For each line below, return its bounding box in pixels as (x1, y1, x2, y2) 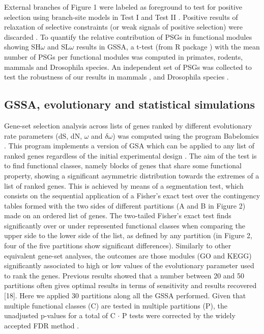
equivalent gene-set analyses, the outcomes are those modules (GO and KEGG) (4, 250, 252, 261)
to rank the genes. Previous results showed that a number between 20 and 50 (4, 270, 245, 280)
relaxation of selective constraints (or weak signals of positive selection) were (4, 21, 243, 32)
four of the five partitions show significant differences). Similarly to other (4, 240, 231, 251)
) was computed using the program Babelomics (112, 130, 259, 141)
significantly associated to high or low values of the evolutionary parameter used (4, 260, 254, 271)
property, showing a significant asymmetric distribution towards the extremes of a (4, 170, 259, 181)
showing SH (4, 41, 41, 52)
